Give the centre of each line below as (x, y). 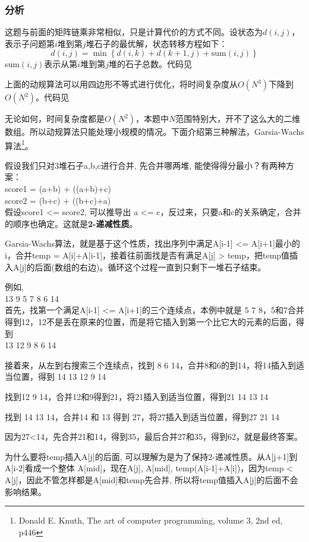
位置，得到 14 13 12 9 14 (59, 376)
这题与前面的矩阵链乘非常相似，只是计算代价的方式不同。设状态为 (134, 32)
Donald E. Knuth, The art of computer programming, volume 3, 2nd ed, (151, 520)
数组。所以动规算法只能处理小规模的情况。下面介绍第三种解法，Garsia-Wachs (154, 131)
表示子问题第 (30, 43)
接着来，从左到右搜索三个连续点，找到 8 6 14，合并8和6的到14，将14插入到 (150, 365)
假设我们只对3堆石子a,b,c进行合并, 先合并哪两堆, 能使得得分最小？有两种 (145, 165)
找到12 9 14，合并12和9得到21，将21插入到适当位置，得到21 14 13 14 (137, 396)
